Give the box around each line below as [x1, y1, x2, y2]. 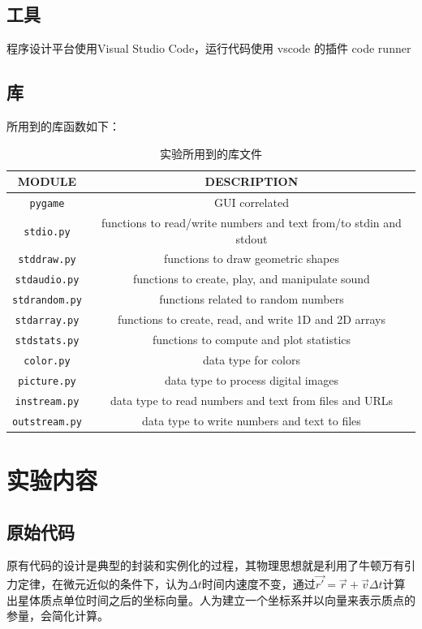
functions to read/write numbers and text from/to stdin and [101, 213, 402, 230]
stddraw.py [18, 254, 76, 266]
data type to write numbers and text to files [142, 411, 361, 429]
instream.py [15, 395, 80, 407]
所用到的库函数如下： [6, 118, 120, 134]
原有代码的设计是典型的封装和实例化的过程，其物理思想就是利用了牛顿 [6, 557, 381, 574]
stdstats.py [15, 335, 80, 347]
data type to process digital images [164, 371, 339, 388]
